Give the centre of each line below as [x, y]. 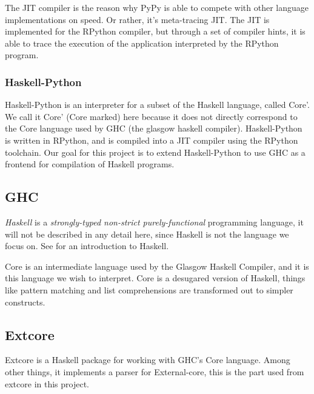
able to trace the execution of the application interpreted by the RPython [142, 43]
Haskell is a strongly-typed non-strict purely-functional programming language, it [154, 222]
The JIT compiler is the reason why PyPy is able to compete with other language [157, 7]
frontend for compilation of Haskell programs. [90, 164]
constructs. [25, 302]
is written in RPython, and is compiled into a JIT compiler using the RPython [152, 140]
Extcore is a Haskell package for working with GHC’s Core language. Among [148, 360]
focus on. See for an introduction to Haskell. [87, 246]
